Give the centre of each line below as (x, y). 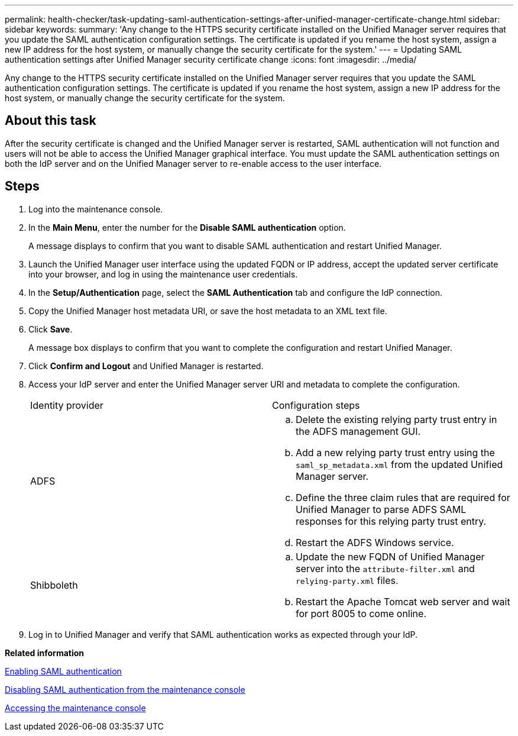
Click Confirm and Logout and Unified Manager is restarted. (146, 366)
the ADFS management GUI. (358, 431)
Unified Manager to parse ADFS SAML (381, 509)
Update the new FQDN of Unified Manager (390, 556)
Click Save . (51, 329)
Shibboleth (54, 585)
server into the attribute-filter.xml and (385, 568)
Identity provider (67, 405)
